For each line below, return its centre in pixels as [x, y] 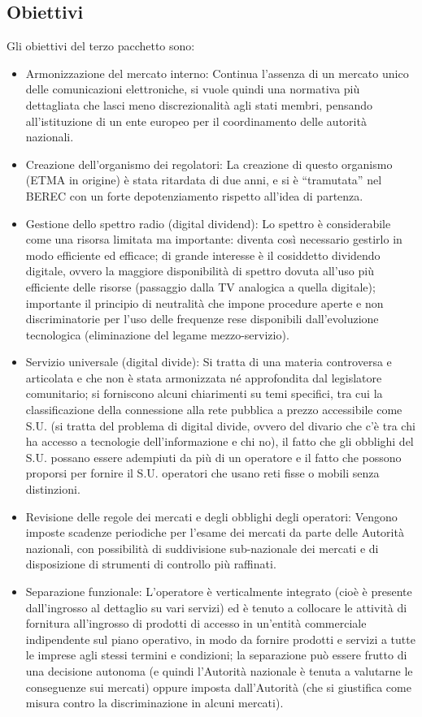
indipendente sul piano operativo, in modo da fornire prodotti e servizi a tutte [220, 639]
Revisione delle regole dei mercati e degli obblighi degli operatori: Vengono [211, 516]
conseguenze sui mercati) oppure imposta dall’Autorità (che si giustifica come [218, 687]
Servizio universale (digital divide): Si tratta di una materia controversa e [209, 362]
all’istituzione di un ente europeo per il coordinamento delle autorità [196, 121]
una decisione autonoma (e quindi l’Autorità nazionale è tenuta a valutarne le [219, 670]
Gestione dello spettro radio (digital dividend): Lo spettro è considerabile [208, 223]
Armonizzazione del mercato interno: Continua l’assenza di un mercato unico [217, 73]
